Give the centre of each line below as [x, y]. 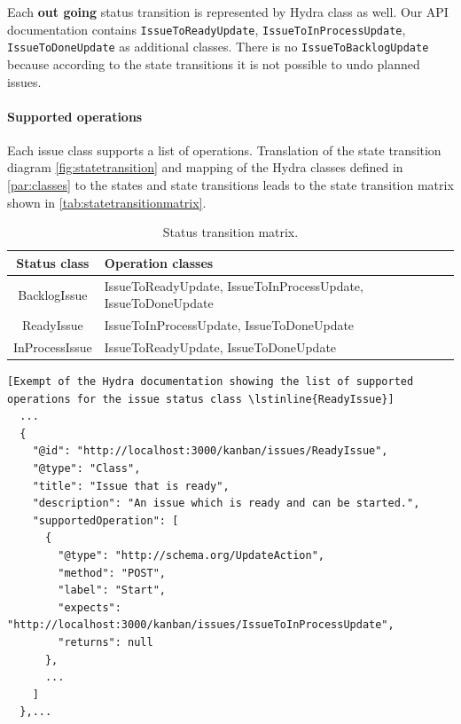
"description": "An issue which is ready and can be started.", [226, 504]
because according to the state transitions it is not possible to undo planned [214, 63]
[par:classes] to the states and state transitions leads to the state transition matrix [230, 185]
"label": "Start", [112, 590]
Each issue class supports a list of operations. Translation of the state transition [224, 150]
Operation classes [159, 262]
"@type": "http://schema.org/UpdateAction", [191, 556]
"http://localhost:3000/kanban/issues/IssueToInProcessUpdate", [201, 625]
